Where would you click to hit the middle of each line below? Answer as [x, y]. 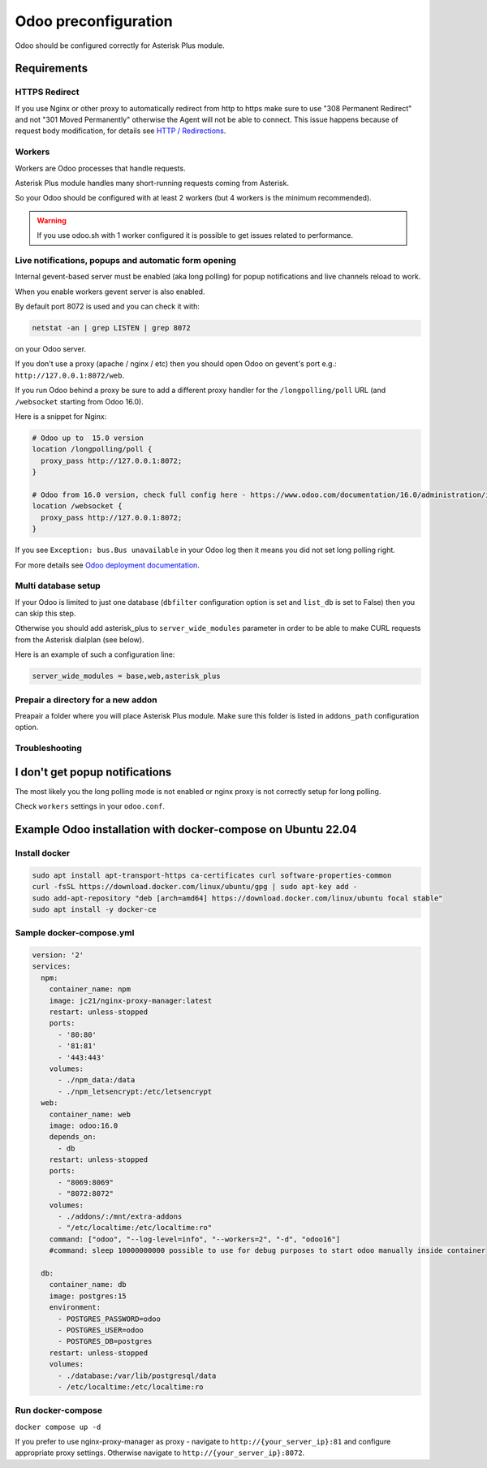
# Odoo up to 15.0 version [88, 438]
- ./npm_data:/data [97, 1080]
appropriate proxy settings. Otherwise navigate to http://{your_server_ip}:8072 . [160, 1453]
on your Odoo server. [51, 349]
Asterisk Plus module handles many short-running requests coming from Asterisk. [152, 183]
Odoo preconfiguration [94, 21]
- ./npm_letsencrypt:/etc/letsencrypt [135, 1091]
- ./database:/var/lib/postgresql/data [137, 1375]
